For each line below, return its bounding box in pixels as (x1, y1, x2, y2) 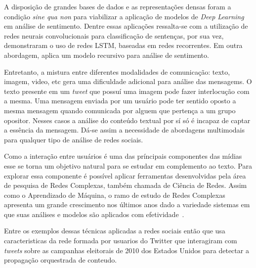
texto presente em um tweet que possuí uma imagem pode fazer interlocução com (4, 86, 250, 96)
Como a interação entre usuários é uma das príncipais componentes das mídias (4, 151, 242, 161)
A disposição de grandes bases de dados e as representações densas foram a (4, 1, 231, 11)
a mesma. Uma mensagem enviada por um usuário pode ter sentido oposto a (4, 95, 236, 106)
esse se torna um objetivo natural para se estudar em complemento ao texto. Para (4, 160, 252, 171)
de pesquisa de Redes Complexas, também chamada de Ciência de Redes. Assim (4, 180, 247, 190)
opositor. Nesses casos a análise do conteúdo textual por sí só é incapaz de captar (4, 115, 251, 125)
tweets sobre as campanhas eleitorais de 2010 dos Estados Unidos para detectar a (4, 245, 249, 255)
